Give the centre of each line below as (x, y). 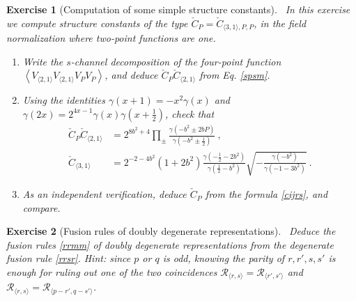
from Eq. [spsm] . (235, 75)
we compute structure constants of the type (97, 23)
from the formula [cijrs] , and (266, 194)
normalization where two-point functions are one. (111, 38)
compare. (41, 207)
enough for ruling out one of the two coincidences (112, 272)
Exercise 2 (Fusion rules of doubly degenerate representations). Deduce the (171, 231)
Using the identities (64, 100)
